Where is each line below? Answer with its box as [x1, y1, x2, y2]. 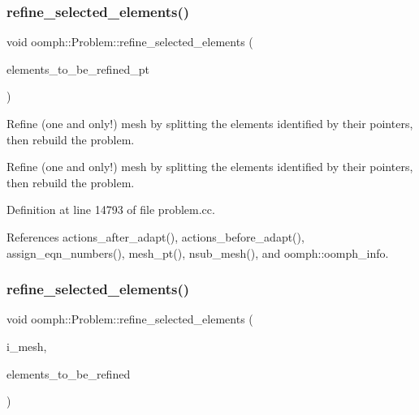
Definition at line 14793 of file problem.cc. [6, 201, 215, 218]
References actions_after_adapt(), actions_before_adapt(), [6, 228, 305, 245]
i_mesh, [6, 337, 47, 354]
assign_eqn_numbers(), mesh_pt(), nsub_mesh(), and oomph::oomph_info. [6, 244, 389, 261]
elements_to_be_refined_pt [6, 60, 149, 77]
